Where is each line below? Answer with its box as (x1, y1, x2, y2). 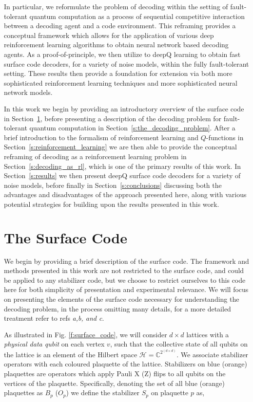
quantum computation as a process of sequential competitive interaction (29, 11, 245, 21)
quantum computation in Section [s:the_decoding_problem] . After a (29, 123, 235, 133)
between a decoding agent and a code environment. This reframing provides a (4, 20, 236, 31)
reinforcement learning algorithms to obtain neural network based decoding (4, 39, 229, 50)
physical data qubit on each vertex (4, 339, 105, 349)
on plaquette (151, 387, 189, 398)
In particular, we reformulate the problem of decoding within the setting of (4, 1, 228, 11)
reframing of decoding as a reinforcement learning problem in (4, 151, 187, 161)
